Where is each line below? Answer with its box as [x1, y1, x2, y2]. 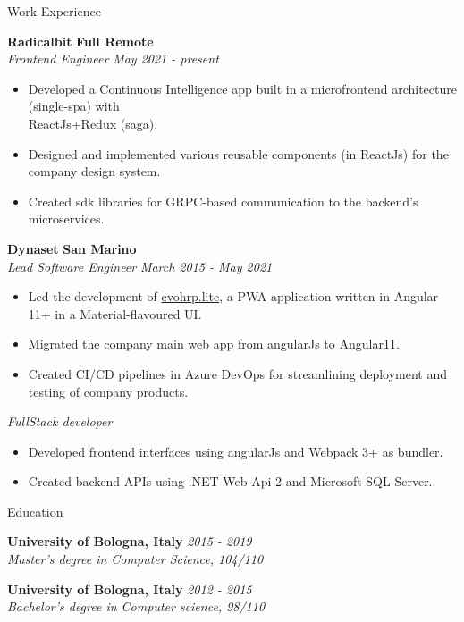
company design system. [28, 162, 161, 181]
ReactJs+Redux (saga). [28, 113, 158, 132]
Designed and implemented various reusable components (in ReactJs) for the [28, 144, 449, 163]
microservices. [28, 209, 105, 228]
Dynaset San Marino [7, 239, 137, 257]
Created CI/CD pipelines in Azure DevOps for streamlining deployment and [28, 364, 448, 382]
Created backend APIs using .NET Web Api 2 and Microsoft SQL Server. [28, 472, 433, 491]
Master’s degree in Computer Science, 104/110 [7, 550, 264, 568]
